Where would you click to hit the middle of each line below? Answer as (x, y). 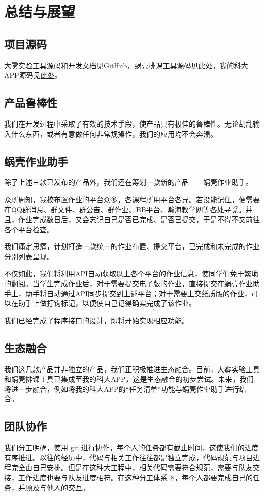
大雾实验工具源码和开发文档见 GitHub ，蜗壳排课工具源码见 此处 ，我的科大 (126, 65)
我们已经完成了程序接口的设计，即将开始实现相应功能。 (96, 320)
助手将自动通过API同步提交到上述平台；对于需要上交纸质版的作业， (138, 293)
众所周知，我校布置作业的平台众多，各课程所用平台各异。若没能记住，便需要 (132, 199)
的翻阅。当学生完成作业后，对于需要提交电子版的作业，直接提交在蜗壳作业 (128, 283)
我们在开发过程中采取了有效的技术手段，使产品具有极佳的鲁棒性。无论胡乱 (128, 123)
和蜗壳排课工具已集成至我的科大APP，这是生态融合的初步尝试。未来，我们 (129, 379)
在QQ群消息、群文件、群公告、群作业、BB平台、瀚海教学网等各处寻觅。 (125, 209)
